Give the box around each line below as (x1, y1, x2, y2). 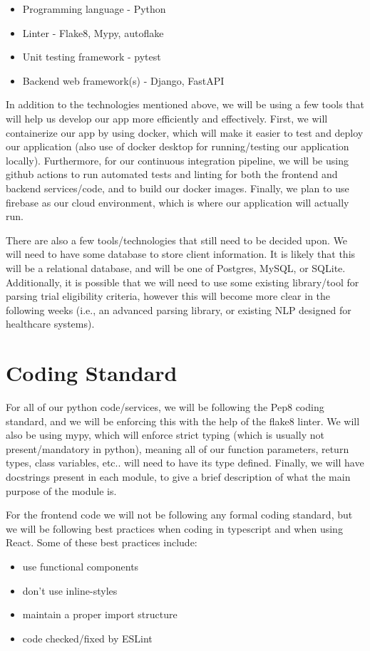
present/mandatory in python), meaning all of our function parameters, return (6, 441, 349, 456)
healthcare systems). (6, 316, 95, 331)
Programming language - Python (22, 1, 166, 16)
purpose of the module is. (6, 483, 117, 498)
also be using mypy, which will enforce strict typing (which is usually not (6, 427, 324, 442)
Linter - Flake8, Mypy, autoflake (22, 25, 164, 40)
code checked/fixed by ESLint (22, 630, 153, 645)
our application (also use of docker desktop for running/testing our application (6, 139, 349, 154)
